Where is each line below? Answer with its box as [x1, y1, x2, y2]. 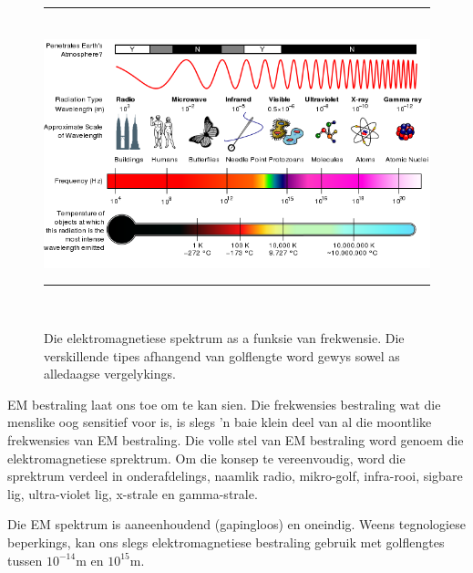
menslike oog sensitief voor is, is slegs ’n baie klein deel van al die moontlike [7, 412, 432, 432]
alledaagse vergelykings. [44, 364, 176, 383]
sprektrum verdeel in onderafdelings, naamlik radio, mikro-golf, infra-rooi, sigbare [7, 466, 463, 485]
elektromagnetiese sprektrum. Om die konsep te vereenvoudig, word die [7, 448, 406, 467]
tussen [7, 550, 43, 569]
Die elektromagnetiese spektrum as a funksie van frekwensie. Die [44, 328, 405, 348]
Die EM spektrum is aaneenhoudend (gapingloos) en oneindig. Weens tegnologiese [7, 515, 466, 534]
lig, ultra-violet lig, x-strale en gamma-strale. [7, 484, 258, 503]
